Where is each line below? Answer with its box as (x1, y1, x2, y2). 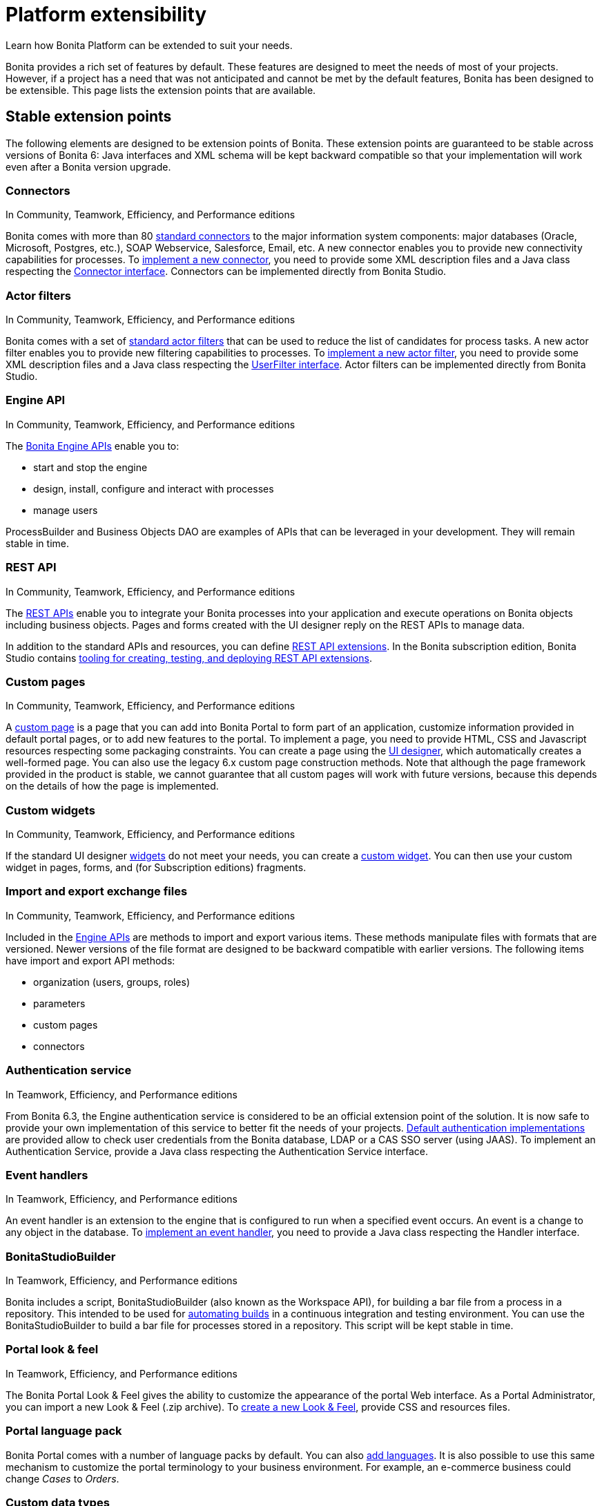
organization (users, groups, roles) (33, 975, 190, 988)
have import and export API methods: (6, 954, 175, 966)
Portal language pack (6, 1424, 122, 1438)
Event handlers (6, 1167, 88, 1182)
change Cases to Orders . (6, 1472, 119, 1485)
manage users (33, 504, 98, 516)
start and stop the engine (33, 461, 148, 473)
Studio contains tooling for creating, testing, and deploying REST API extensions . (6, 651, 372, 664)
